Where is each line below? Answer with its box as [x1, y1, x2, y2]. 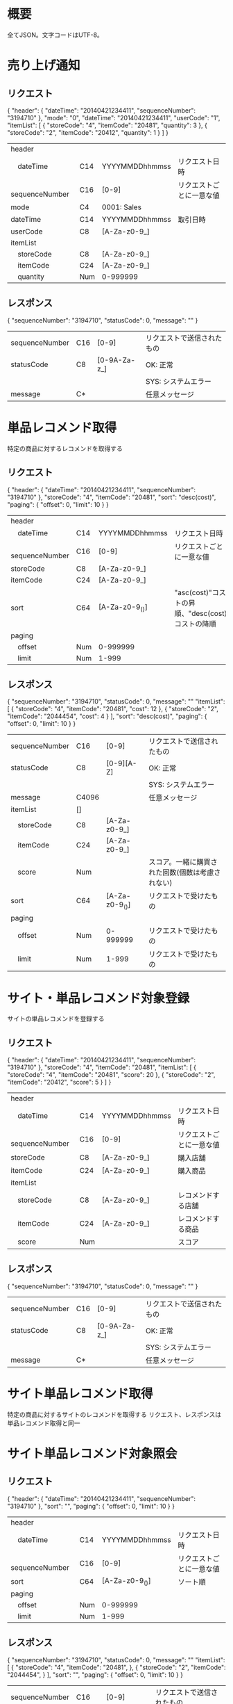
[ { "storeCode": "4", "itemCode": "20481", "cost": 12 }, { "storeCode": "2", [7, 705, 218, 713]
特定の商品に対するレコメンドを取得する [7, 444, 123, 453]
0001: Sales [101, 202, 142, 212]
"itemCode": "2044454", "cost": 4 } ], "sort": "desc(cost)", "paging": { [7, 712, 207, 720]
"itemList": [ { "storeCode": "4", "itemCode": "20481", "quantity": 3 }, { [7, 121, 208, 129]
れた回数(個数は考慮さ [148, 868, 221, 877]
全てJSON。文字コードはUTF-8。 [7, 31, 104, 39]
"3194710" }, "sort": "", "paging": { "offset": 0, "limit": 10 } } [7, 1502, 175, 1510]
